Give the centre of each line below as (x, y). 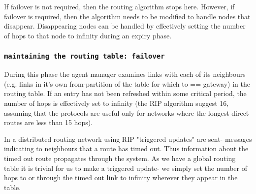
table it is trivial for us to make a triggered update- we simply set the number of (126, 168)
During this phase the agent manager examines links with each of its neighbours (125, 74)
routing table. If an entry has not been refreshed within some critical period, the (125, 93)
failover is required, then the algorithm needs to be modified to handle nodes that (127, 16)
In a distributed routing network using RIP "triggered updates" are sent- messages (128, 139)
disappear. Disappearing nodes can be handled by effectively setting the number (125, 26)
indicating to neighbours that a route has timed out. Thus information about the (126, 148)
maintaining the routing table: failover (84, 56)
